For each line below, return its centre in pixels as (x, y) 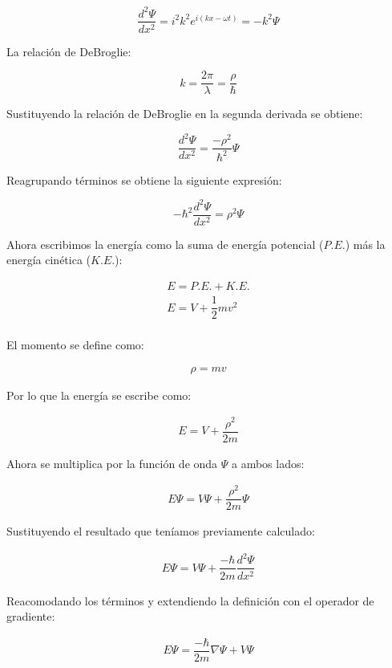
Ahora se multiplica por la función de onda (112, 463)
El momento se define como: (75, 345)
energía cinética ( (49, 260)
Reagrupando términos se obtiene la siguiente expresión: (144, 179)
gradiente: (31, 616)
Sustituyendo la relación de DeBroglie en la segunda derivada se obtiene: (185, 114)
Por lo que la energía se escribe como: (99, 395)
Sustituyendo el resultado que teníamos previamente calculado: (161, 531)
